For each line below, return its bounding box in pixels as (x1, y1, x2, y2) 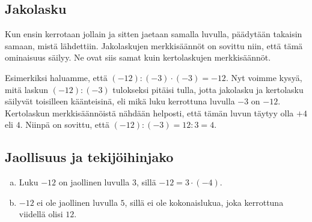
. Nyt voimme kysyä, (225, 71, 302, 83)
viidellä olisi (19, 208, 63, 220)
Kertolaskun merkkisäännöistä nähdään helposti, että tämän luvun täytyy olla (5, 106, 294, 119)
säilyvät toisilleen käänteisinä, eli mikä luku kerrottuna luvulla (5, 95, 235, 107)
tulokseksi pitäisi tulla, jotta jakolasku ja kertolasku (112, 83, 304, 95)
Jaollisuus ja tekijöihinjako (5, 148, 174, 166)
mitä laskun (5, 83, 49, 95)
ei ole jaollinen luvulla (37, 196, 118, 208)
